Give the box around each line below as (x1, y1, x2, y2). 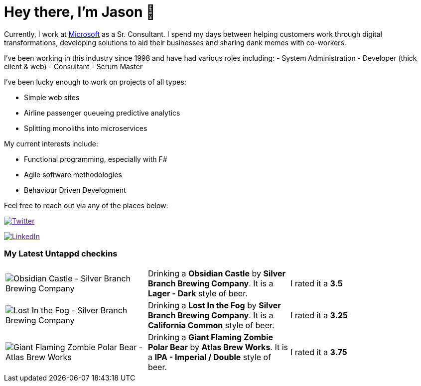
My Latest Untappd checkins (4, 249, 118, 259)
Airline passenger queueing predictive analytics (24, 108, 180, 117)
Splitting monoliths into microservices (24, 124, 147, 132)
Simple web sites (24, 93, 80, 102)
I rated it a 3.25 (290, 310, 348, 320)
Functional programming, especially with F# (24, 154, 167, 163)
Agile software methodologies (24, 170, 122, 179)
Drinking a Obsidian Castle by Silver (147, 268, 286, 278)
